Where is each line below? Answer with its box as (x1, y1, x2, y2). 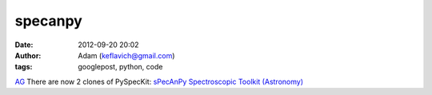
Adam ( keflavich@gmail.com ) (78, 50, 175, 60)
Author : (14, 50, 42, 60)
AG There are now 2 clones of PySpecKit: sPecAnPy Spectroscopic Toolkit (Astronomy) (14, 77, 304, 86)
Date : (14, 40, 34, 49)
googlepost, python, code (78, 62, 163, 72)
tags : (14, 62, 33, 72)
